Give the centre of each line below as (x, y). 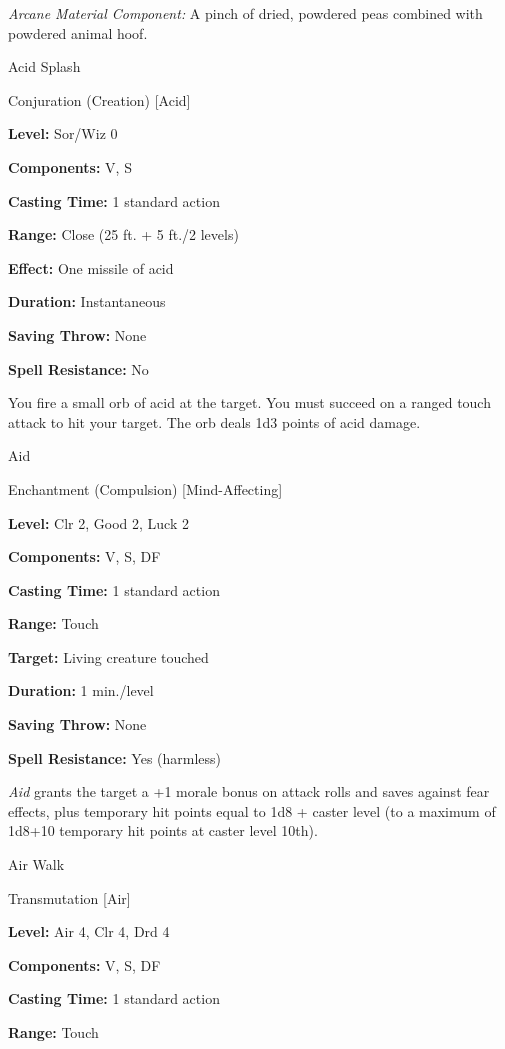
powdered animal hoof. (78, 32)
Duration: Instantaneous (87, 301)
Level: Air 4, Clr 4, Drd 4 (89, 931)
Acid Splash (44, 66)
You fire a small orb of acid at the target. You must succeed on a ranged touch (249, 402)
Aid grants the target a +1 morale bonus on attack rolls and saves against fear (249, 791)
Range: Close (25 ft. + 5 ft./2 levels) (123, 234)
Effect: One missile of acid (91, 267)
